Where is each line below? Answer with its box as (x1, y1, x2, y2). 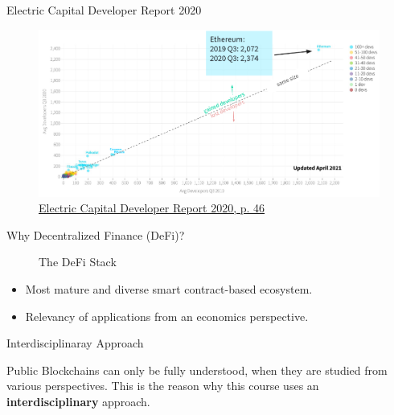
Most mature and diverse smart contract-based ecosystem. (25, 280, 313, 297)
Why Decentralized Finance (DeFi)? (6, 226, 185, 243)
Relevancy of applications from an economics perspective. (25, 307, 309, 324)
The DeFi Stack (39, 253, 117, 270)
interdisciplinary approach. (6, 392, 150, 409)
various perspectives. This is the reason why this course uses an (6, 377, 319, 394)
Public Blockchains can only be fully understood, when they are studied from (6, 361, 388, 378)
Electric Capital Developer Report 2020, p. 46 (39, 199, 265, 216)
